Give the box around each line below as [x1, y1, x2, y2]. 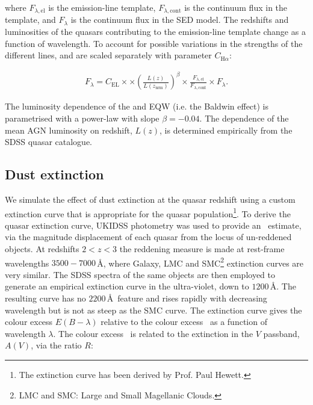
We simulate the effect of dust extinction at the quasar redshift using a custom [5, 193, 296, 205]
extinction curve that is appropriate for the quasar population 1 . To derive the [5, 205, 291, 220]
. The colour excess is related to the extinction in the [53, 327, 253, 339]
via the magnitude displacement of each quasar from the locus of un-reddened [5, 230, 292, 243]
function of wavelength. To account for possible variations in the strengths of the [5, 37, 303, 49]
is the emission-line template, [48, 1, 156, 13]
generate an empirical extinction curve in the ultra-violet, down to [5, 280, 249, 292]
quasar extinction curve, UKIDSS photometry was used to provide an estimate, [5, 218, 302, 231]
